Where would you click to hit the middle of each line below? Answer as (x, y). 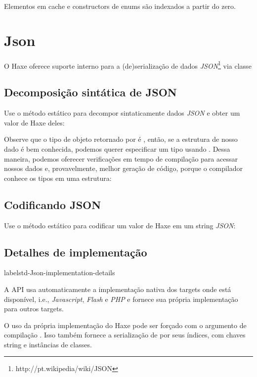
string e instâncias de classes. (48, 344)
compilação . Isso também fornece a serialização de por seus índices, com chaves (125, 335)
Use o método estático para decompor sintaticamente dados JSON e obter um (122, 113)
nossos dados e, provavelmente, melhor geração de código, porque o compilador (124, 168)
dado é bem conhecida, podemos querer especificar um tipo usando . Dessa (117, 148)
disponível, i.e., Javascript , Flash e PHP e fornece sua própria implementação (121, 299)
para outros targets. (34, 309)
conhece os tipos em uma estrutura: (58, 178)
